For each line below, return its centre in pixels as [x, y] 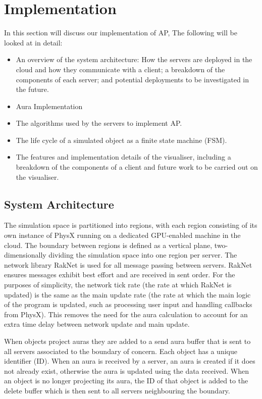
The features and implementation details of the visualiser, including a [123, 157]
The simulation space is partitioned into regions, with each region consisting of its [131, 225]
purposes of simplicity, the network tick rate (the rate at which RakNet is [118, 285]
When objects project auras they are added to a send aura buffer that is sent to [127, 341]
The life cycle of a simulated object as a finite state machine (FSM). [121, 140]
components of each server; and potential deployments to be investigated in [132, 79]
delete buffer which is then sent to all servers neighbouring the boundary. [117, 390]
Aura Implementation [49, 106]
